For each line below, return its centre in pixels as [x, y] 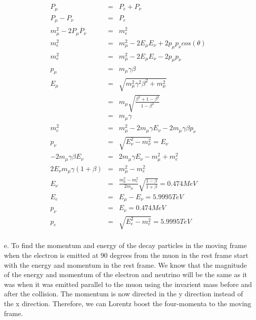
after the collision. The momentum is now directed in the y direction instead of [124, 294]
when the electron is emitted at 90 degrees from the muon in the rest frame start [126, 255]
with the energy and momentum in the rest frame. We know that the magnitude [126, 265]
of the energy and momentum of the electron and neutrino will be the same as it [126, 274]
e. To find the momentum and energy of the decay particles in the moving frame [126, 245]
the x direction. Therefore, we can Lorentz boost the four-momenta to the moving [128, 303]
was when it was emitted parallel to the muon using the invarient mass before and [128, 284]
